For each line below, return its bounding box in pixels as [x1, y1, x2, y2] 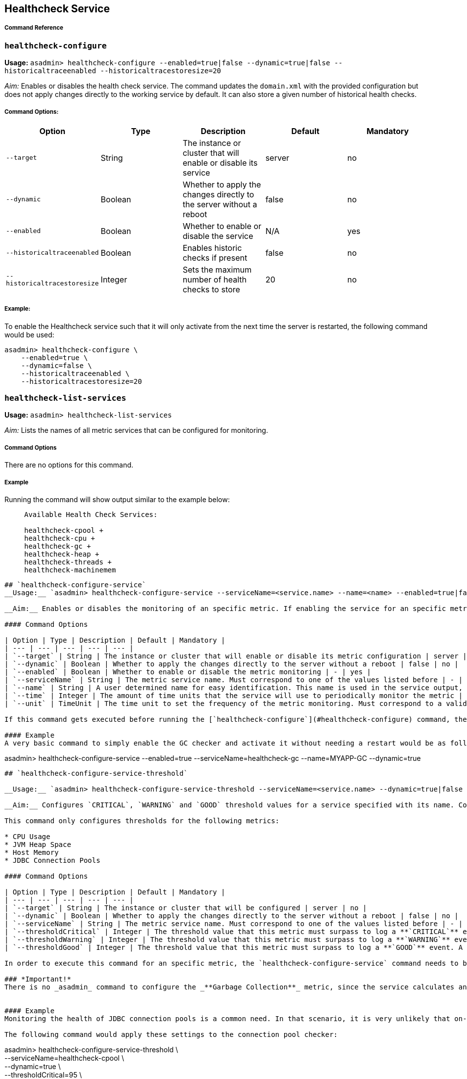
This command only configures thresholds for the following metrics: [4, 817, 280, 825]
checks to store [182, 284, 240, 294]
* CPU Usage [4, 833, 50, 841]
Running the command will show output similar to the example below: [4, 495, 230, 504]
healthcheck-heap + [24, 550, 99, 559]
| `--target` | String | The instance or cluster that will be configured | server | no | [4, 904, 367, 912]
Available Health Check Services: [24, 511, 158, 519]
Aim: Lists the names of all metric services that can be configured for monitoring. [4, 426, 268, 435]
